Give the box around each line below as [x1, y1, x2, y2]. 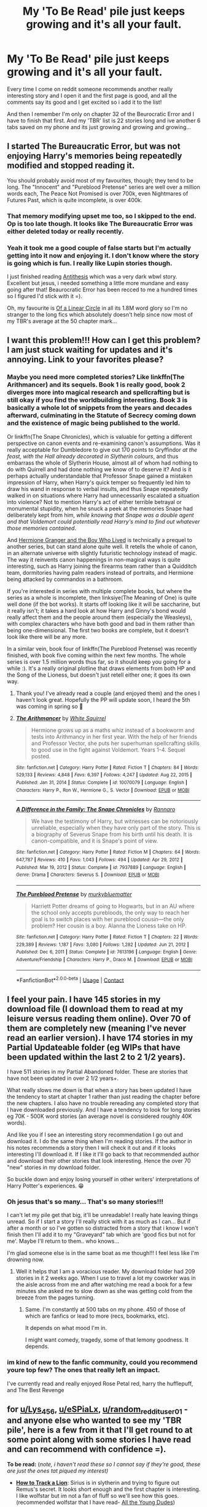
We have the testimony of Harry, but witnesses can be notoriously [31, 817, 198, 825]
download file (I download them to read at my [7, 1004, 184, 1014]
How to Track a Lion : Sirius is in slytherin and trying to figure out [15, 1479, 180, 1486]
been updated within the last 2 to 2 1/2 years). [7, 1052, 186, 1062]
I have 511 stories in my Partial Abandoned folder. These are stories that [7, 1068, 188, 1075]
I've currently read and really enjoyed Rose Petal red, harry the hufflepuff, [7, 1380, 193, 1387]
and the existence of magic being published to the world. [7, 419, 181, 428]
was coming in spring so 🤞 [15, 702, 84, 710]
